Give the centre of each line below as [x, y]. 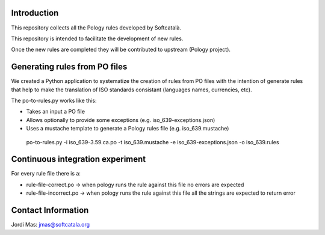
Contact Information [50, 210]
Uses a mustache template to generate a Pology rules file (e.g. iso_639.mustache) [128, 129]
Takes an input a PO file [56, 112]
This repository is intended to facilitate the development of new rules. [97, 38]
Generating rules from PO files [69, 67]
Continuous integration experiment [79, 159]
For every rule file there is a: [46, 174]
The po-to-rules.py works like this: [54, 100]
